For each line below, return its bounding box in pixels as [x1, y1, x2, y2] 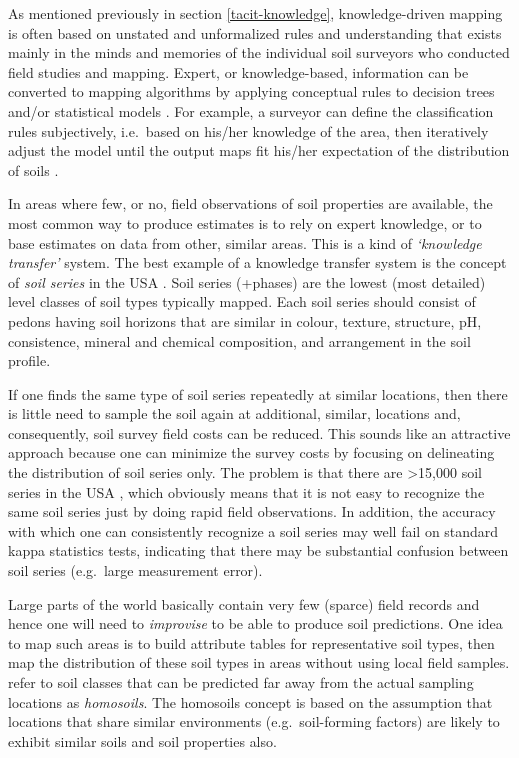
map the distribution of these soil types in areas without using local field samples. [8, 652, 510, 673]
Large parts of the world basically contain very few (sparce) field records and [8, 593, 480, 614]
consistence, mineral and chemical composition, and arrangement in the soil [8, 330, 471, 351]
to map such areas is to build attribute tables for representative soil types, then [8, 632, 495, 653]
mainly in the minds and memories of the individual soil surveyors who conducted [8, 42, 510, 63]
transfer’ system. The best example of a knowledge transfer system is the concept [8, 252, 507, 273]
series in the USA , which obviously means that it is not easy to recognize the [8, 481, 485, 502]
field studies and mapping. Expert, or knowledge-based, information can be [8, 61, 469, 82]
